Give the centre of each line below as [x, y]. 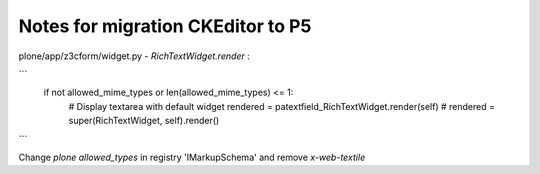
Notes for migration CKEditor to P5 [165, 26]
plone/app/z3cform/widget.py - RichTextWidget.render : [134, 56]
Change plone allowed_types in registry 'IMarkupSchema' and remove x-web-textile [192, 157]
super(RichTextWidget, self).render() [144, 121]
